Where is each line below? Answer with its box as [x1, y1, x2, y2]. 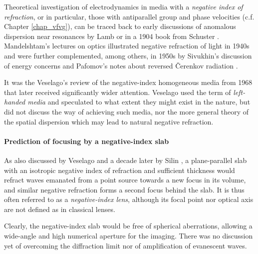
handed [4, 96, 25, 107]
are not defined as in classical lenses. [4, 203, 115, 214]
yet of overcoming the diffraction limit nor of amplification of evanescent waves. [4, 240, 247, 250]
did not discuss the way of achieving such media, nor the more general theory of [4, 106, 249, 116]
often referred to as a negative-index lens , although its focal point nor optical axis [4, 194, 254, 204]
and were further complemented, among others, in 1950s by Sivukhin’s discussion [4, 50, 252, 60]
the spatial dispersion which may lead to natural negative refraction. [4, 116, 214, 126]
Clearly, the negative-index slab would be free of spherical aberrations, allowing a [4, 220, 253, 231]
